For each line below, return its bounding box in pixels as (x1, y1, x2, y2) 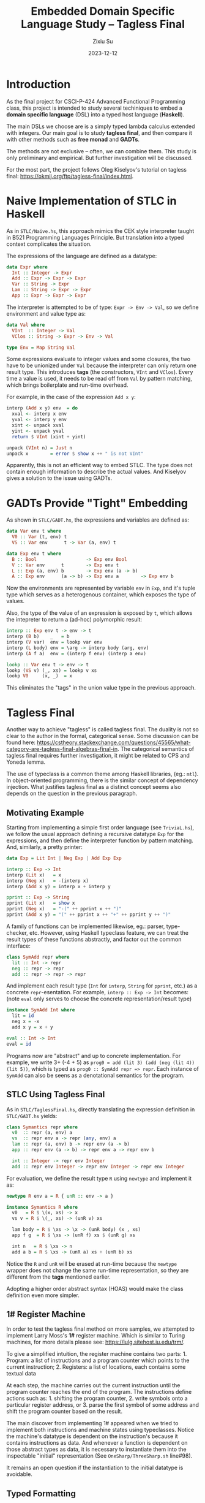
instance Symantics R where (6, 1204, 78, 1210)
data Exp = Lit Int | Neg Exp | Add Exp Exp (6, 855, 122, 862)
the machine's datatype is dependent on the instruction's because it (6, 1433, 179, 1440)
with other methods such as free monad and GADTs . (6, 135, 140, 143)
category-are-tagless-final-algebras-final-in (6, 745, 118, 753)
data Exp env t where (6, 550, 62, 557)
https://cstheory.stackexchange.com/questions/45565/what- (36, 739, 191, 746)
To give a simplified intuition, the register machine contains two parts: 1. (6, 1350, 187, 1358)
